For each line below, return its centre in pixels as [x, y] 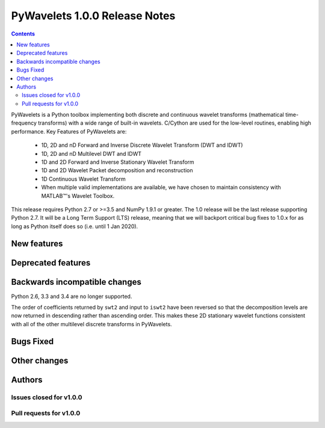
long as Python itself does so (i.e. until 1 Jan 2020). [75, 226]
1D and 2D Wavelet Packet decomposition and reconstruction [117, 170]
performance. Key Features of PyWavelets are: [69, 131]
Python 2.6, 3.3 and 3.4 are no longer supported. [72, 296]
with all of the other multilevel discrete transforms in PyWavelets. [91, 324]
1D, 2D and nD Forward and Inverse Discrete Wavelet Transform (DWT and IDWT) [142, 145]
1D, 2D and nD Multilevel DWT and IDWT [91, 154]
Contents [23, 34]
